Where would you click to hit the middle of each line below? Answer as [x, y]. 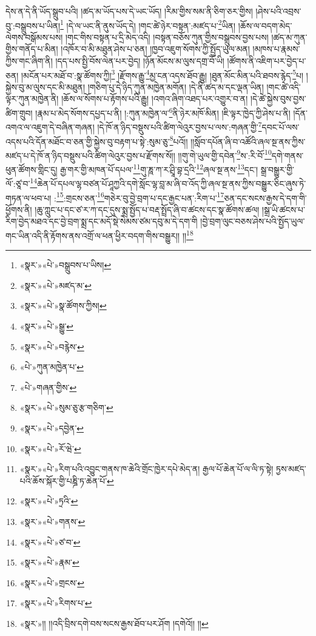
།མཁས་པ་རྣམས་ [276, 49]
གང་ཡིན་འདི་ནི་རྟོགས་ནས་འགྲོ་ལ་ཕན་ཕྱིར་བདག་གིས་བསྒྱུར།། [93, 235]
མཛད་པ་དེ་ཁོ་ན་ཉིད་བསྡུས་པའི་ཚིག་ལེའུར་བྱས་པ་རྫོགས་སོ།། [90, 155]
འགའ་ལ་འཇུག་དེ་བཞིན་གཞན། [50, 127]
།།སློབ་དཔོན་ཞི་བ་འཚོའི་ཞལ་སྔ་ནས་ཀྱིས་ [248, 141]
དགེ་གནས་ [287, 155]
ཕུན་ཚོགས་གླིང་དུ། [32, 169]
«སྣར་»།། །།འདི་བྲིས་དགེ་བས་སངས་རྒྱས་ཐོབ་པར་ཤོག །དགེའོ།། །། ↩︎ [114, 623]
